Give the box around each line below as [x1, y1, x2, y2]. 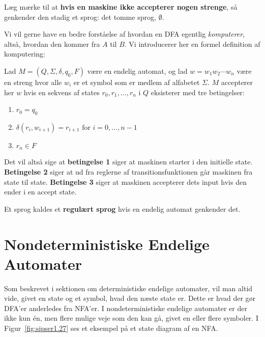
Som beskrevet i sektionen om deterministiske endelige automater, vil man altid [4, 283, 253, 293]
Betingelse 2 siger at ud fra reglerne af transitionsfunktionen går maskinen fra [4, 166, 253, 177]
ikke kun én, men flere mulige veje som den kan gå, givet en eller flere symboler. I [4, 313, 258, 323]
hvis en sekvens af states [23, 87, 100, 97]
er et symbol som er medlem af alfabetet [73, 76, 200, 87]
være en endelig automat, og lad [87, 65, 188, 76]
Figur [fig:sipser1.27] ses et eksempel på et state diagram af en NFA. [4, 323, 218, 333]
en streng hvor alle [4, 76, 62, 87]
